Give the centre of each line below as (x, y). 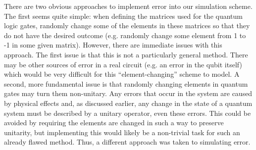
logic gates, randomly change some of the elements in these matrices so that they (127, 25)
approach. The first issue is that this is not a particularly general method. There (126, 54)
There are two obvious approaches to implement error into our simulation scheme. (128, 6)
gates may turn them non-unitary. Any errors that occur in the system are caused (128, 93)
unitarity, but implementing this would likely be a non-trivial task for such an (122, 132)
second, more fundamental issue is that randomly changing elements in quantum (126, 83)
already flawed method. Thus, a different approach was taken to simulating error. (127, 142)
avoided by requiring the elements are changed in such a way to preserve (114, 123)
